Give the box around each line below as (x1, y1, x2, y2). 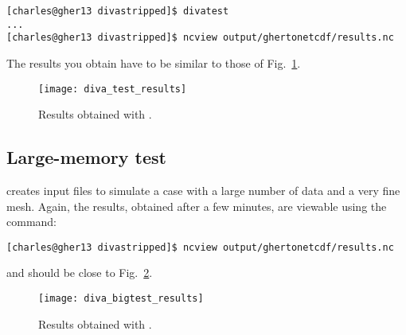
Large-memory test (6, 145, 166, 169)
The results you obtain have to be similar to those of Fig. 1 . (6, 54, 301, 71)
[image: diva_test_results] (38, 83, 187, 95)
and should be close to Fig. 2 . (6, 264, 153, 281)
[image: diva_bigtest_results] (38, 293, 204, 305)
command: (6, 213, 57, 230)
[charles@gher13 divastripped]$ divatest (6, 6, 229, 17)
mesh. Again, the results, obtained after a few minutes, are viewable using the (6, 197, 387, 214)
